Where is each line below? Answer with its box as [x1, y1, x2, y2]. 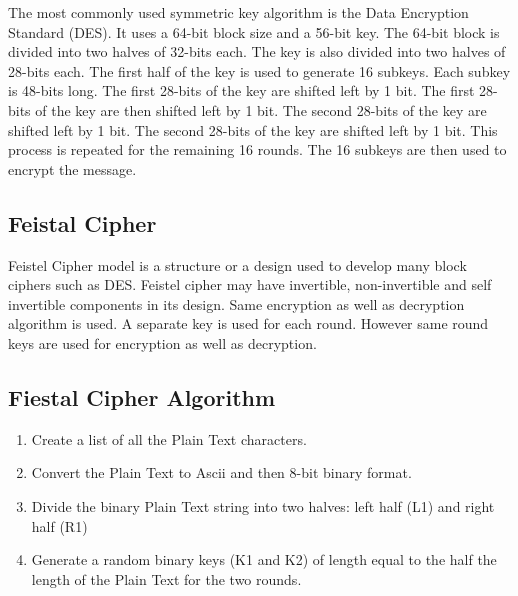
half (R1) [31, 515, 88, 536]
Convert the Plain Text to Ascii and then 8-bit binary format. [31, 462, 412, 483]
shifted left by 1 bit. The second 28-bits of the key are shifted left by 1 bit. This [8, 119, 498, 140]
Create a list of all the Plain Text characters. [31, 428, 307, 449]
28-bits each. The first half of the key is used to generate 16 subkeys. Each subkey [8, 60, 511, 81]
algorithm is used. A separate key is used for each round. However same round [8, 313, 489, 334]
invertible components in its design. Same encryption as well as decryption [8, 293, 465, 314]
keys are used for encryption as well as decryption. [8, 332, 317, 353]
